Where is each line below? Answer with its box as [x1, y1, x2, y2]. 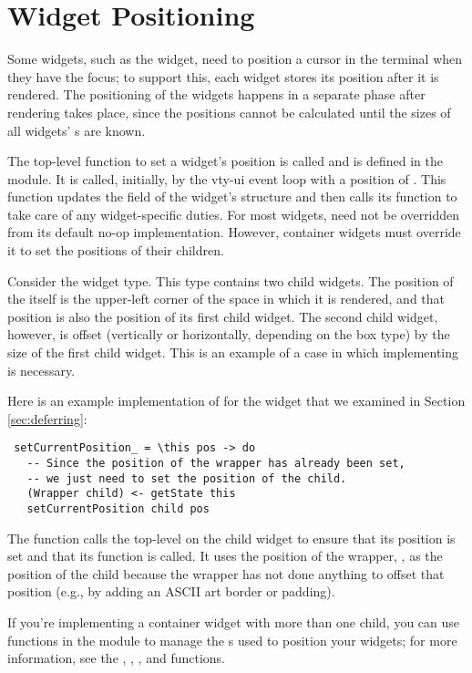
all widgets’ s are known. [7, 120, 146, 140]
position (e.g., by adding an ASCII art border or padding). [7, 582, 335, 601]
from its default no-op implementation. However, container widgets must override [7, 223, 461, 242]
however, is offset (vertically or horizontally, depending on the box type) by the [7, 325, 450, 344]
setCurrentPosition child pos [26, 502, 210, 516]
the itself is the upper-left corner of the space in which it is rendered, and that [7, 289, 446, 308]
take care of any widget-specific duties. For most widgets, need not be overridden [7, 204, 460, 223]
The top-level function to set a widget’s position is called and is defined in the [7, 151, 443, 171]
